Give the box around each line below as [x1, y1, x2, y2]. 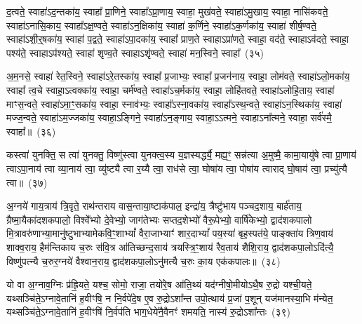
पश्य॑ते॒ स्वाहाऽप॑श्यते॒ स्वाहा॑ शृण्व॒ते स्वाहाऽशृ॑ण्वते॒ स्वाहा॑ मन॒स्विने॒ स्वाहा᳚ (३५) [6, 45, 264, 60]
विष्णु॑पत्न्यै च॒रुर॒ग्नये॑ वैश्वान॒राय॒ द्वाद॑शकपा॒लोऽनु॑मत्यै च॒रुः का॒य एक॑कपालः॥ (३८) [6, 253, 281, 268]
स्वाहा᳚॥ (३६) [6, 123, 56, 138]
